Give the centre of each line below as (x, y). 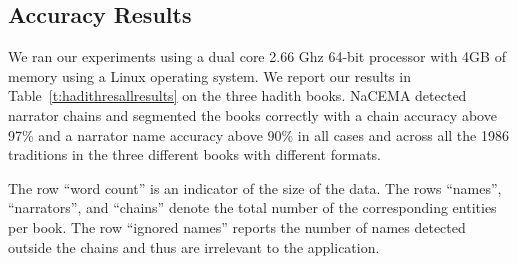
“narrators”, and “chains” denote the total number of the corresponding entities (252, 207)
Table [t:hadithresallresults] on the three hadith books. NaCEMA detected (237, 95)
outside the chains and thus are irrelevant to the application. (194, 246)
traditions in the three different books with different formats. (195, 154)
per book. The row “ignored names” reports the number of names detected (237, 226)
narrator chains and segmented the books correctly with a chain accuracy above (252, 114)
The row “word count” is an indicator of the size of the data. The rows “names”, (255, 187)
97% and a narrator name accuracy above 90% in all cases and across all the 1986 (258, 134)
